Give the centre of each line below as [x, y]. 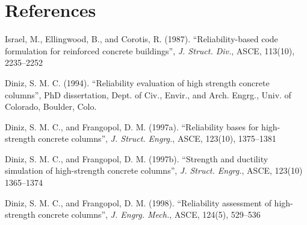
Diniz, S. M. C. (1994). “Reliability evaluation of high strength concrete [137, 82]
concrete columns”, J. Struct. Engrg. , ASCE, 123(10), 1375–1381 [157, 138]
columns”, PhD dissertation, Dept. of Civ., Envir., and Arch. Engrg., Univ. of [148, 94]
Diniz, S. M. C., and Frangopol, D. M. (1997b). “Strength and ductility [137, 158]
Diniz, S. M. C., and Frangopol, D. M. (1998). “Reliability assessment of [138, 202]
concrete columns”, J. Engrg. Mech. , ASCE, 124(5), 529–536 [149, 214]
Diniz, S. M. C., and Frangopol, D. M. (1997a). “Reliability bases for [132, 126]
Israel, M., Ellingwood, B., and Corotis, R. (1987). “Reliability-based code [141, 39]
